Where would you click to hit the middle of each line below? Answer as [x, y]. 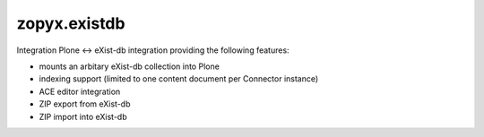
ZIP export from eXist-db [85, 104]
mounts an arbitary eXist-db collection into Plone [129, 66]
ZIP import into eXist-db [83, 116]
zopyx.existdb [71, 23]
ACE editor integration [80, 91]
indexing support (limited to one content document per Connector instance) [179, 79]
